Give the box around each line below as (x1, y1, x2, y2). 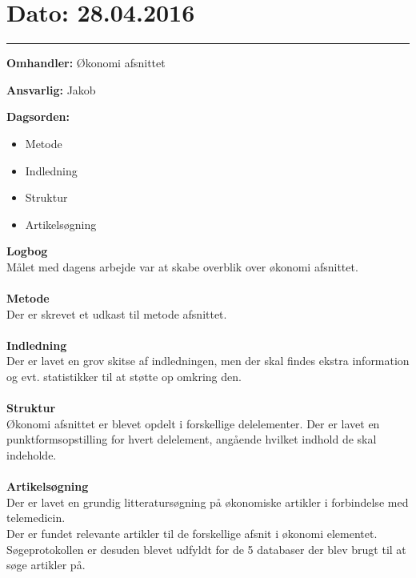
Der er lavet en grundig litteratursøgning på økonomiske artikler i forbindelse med (6, 493, 409, 510)
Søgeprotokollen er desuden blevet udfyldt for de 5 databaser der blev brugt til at (6, 540, 406, 557)
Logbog (6, 243, 48, 259)
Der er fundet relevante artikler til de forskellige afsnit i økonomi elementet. (6, 524, 378, 541)
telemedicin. (6, 509, 66, 526)
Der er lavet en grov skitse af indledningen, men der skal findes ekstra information (6, 352, 410, 369)
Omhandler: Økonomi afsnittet (6, 54, 166, 71)
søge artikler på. (6, 556, 86, 573)
